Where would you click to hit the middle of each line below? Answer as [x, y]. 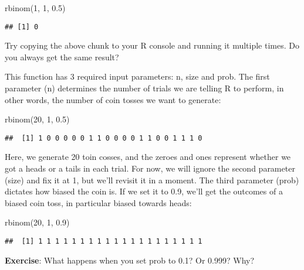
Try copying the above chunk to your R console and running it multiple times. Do [152, 45]
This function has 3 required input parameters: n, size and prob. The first [137, 76]
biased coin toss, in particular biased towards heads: [98, 202]
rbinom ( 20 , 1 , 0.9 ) [37, 222]
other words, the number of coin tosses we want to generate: [113, 99]
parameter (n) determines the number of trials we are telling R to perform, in [144, 88]
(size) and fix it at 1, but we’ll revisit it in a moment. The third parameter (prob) [152, 180]
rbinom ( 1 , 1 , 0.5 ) [35, 8]
